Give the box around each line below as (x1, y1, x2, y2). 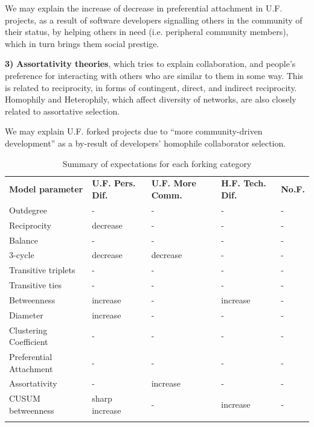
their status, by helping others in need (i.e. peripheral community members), (5, 25, 289, 38)
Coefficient (9, 335, 48, 348)
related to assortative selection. (5, 104, 120, 117)
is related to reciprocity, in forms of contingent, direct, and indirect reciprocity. (5, 81, 297, 93)
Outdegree (9, 203, 48, 216)
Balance (9, 233, 39, 246)
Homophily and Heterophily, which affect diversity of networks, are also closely (5, 93, 296, 106)
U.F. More (151, 177, 196, 189)
